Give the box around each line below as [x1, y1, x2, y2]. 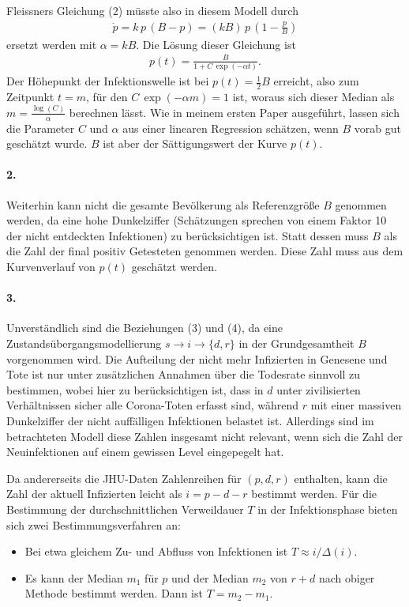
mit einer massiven [310, 397, 402, 413]
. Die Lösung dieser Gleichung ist [136, 36, 296, 52]
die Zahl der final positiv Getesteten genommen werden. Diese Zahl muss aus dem [6, 243, 403, 259]
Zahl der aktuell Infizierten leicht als [6, 485, 182, 502]
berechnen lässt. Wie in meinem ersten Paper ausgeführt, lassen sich [69, 104, 400, 120]
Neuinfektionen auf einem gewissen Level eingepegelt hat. [6, 443, 284, 460]
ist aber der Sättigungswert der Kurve [103, 135, 287, 152]
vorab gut [354, 119, 401, 136]
